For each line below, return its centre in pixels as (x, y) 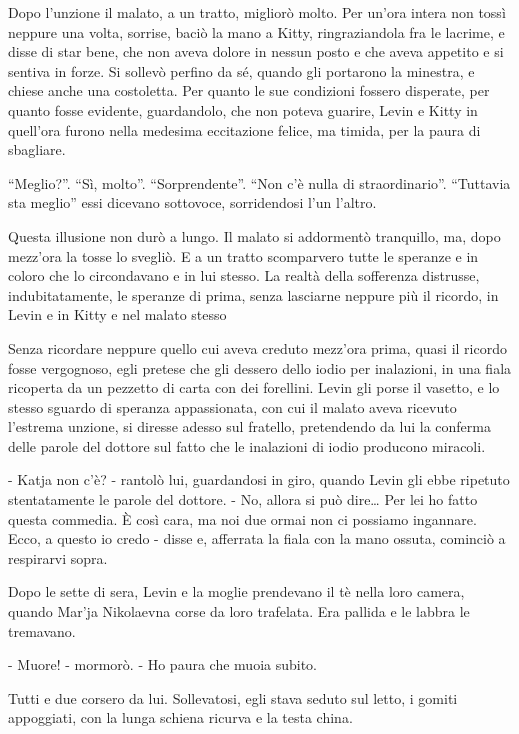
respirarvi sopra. (58, 557)
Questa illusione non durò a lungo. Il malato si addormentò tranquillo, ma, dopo (254, 235)
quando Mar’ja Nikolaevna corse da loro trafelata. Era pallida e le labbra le (239, 611)
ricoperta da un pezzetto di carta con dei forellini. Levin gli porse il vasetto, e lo (254, 387)
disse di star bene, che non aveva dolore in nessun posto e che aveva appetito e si (256, 51)
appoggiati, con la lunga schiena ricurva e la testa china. (180, 717)
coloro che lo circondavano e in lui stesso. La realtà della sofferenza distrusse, (244, 275)
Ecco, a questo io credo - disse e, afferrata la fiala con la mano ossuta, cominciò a (257, 538)
